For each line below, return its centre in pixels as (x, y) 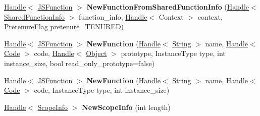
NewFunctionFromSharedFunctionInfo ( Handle (168, 7)
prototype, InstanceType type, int (173, 53)
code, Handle (54, 53)
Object (96, 53)
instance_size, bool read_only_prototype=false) (80, 63)
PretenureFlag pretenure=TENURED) (64, 26)
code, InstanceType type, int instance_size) (102, 90)
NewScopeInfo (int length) (126, 107)
